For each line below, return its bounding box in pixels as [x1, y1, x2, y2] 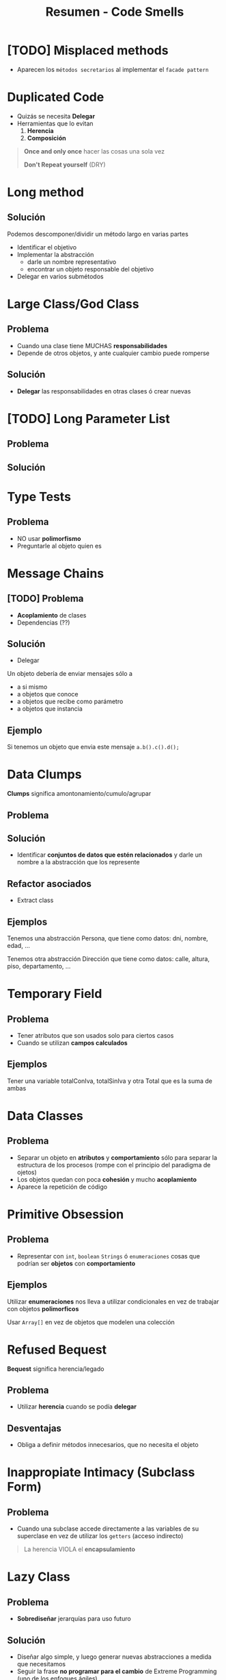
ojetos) [16, 1168, 38, 1176]
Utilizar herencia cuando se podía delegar [16, 1402, 137, 1411]
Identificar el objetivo [16, 243, 77, 251]
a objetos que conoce [16, 690, 79, 698]
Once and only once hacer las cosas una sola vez [23, 147, 165, 155]
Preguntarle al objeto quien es [16, 541, 102, 550]
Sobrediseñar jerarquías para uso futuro [16, 1615, 131, 1623]
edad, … [7, 942, 31, 950]
